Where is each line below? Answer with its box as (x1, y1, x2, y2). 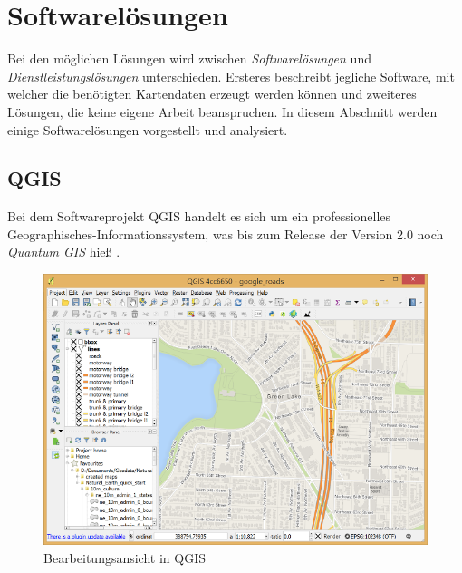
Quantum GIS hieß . (7, 242, 120, 261)
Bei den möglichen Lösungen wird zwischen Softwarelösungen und (7, 49, 371, 68)
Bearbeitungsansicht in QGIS (43, 549, 207, 567)
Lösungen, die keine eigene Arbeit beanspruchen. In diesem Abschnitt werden (7, 102, 438, 121)
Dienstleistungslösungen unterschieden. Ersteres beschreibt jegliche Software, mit (7, 66, 455, 85)
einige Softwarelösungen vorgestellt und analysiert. (7, 120, 288, 139)
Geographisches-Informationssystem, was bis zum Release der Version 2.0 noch (7, 224, 444, 243)
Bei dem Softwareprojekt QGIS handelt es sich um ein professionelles (7, 207, 391, 226)
